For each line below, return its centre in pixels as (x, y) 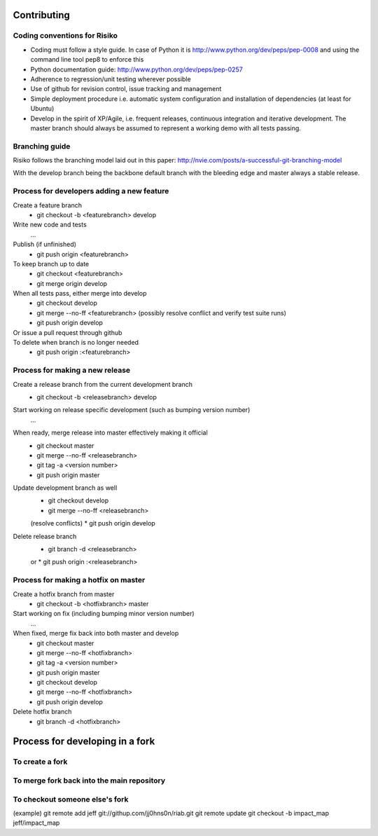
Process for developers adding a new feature (91, 191)
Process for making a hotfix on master (79, 580)
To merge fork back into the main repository (89, 780)
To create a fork (40, 762)
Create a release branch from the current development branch (103, 384)
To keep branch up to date (51, 263)
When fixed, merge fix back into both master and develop (96, 633)
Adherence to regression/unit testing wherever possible (111, 79)
